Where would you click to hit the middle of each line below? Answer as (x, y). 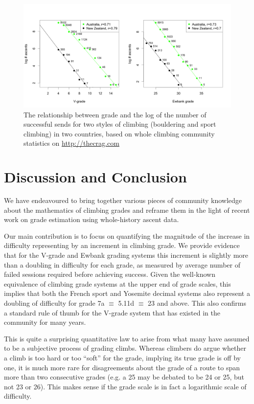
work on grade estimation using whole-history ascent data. (92, 219)
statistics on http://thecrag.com (71, 143)
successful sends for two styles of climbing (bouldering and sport (120, 124)
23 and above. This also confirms (197, 303)
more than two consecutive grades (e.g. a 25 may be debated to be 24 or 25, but (124, 377)
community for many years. (45, 322)
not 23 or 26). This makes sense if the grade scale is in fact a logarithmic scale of (125, 386)
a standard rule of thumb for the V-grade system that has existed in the (112, 312)
